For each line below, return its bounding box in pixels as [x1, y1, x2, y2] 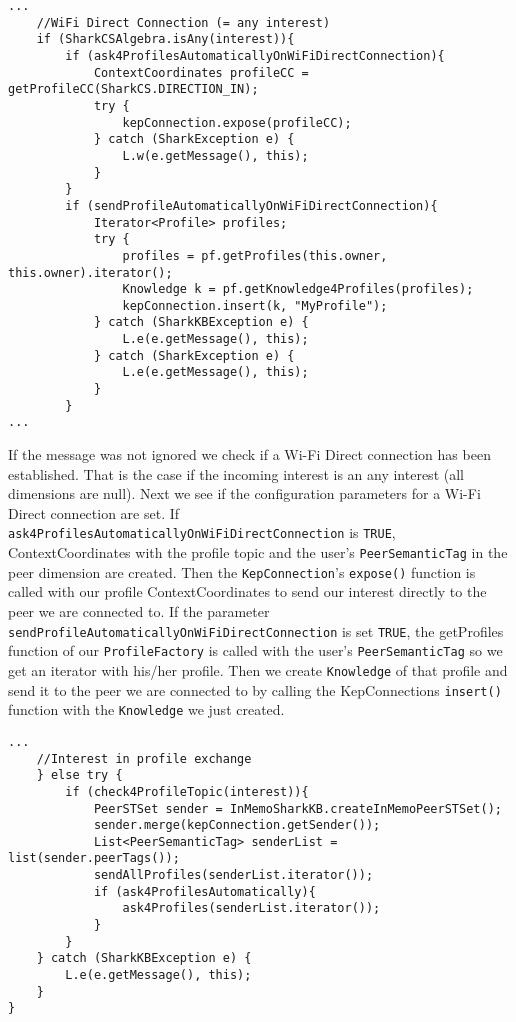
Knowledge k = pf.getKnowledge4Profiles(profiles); [122, 282, 474, 297]
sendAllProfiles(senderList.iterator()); [93, 868, 374, 883]
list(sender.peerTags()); [8, 851, 180, 866]
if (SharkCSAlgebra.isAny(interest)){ [36, 32, 295, 47]
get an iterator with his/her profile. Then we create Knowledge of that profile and [8, 659, 508, 680]
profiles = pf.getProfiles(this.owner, [122, 248, 388, 263]
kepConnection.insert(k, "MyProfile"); [122, 298, 388, 313]
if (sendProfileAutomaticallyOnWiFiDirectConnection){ [65, 198, 438, 213]
